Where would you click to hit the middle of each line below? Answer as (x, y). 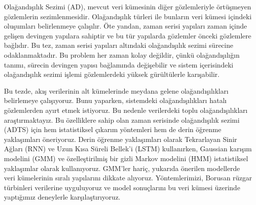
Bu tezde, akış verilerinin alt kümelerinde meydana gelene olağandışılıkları (116, 90)
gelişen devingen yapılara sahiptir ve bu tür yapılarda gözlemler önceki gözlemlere (128, 35)
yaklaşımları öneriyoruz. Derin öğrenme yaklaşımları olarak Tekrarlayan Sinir (121, 139)
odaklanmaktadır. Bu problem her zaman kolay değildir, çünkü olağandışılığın (122, 54)
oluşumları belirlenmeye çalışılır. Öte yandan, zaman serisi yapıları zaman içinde (126, 26)
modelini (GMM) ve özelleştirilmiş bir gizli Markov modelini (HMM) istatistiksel (126, 158)
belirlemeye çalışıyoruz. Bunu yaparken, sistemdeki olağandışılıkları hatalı (115, 100)
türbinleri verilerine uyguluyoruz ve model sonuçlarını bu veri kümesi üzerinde (122, 187)
